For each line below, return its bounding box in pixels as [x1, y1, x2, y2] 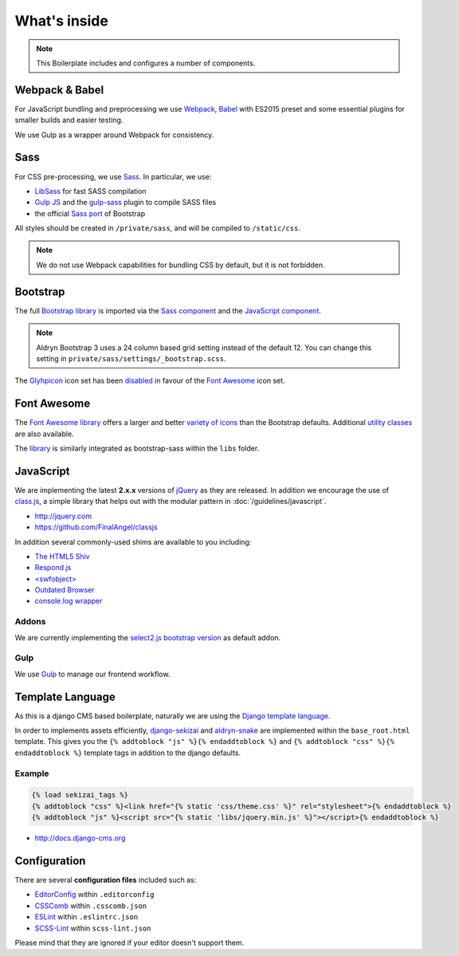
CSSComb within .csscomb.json [34, 901, 147, 911]
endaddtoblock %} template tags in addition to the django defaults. [14, 748, 241, 757]
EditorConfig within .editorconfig [34, 890, 155, 899]
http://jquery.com [34, 511, 92, 521]
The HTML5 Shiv [34, 551, 91, 561]
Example [14, 768, 49, 779]
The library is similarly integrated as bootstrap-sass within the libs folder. [14, 443, 260, 454]
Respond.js [34, 563, 72, 572]
